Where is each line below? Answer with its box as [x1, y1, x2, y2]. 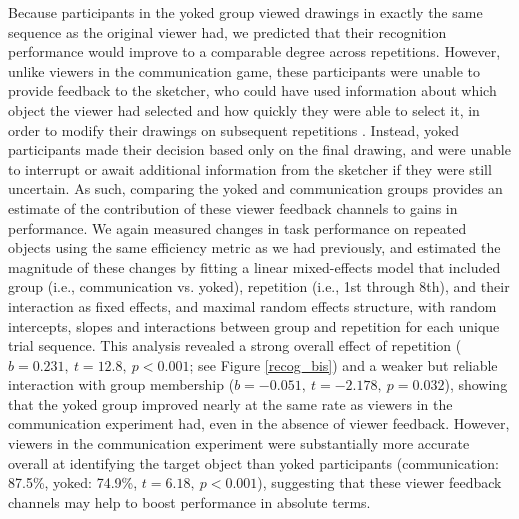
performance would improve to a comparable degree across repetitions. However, [8, 41, 501, 62]
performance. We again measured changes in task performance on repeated [8, 217, 467, 238]
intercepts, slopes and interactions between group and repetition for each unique [8, 315, 500, 336]
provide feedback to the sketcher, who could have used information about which [8, 80, 497, 101]
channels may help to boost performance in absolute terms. [8, 491, 371, 512]
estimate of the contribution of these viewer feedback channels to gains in [8, 197, 458, 218]
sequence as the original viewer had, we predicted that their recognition [8, 21, 447, 42]
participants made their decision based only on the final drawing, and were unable [8, 139, 511, 160]
